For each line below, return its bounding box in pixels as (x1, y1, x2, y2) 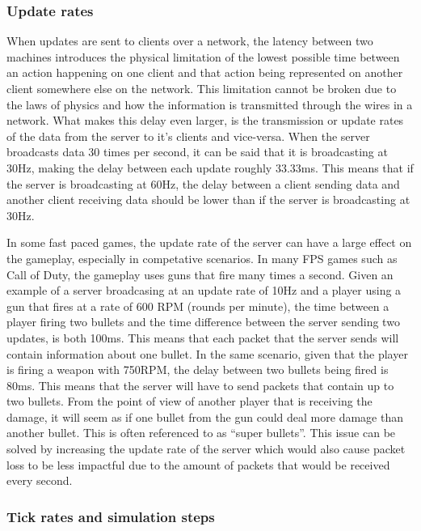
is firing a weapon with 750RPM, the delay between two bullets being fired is (6, 361, 389, 378)
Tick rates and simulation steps (6, 506, 215, 526)
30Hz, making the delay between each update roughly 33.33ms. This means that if (6, 159, 414, 176)
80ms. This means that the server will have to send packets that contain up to (6, 376, 394, 393)
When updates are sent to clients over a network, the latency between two (6, 32, 373, 49)
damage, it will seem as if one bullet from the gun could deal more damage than (6, 408, 403, 425)
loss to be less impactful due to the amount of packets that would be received (6, 456, 390, 473)
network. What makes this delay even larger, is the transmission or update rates (6, 112, 404, 129)
